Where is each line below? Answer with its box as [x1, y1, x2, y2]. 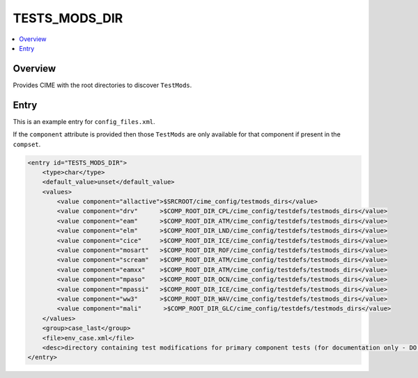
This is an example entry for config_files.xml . [13, 117, 156, 125]
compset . [13, 140, 41, 148]
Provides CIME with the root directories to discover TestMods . [13, 81, 192, 89]
